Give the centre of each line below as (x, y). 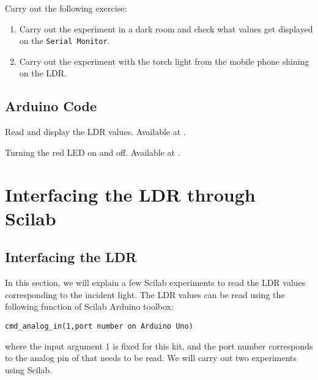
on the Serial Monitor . (65, 41)
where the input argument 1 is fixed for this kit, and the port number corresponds (159, 345)
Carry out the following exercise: (66, 8)
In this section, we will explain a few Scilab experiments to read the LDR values (155, 283)
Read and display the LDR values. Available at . (95, 132)
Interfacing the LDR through (130, 194)
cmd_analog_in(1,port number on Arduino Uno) (99, 326)
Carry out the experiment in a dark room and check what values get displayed (166, 28)
